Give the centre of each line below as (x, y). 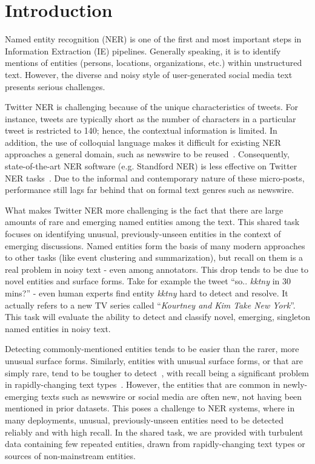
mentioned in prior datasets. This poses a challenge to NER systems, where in (150, 408)
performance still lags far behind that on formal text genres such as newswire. (150, 190)
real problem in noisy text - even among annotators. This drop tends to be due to (157, 269)
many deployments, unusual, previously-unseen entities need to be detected (144, 420)
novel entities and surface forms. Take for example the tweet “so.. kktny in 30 (148, 281)
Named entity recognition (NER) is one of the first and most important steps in (153, 39)
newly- (295, 384)
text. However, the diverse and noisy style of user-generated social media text (149, 74)
